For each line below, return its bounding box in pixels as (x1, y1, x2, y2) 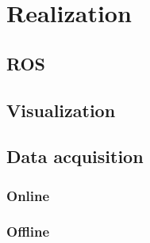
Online (6, 185, 50, 205)
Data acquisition (6, 144, 144, 169)
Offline (6, 222, 50, 241)
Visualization (6, 97, 116, 122)
